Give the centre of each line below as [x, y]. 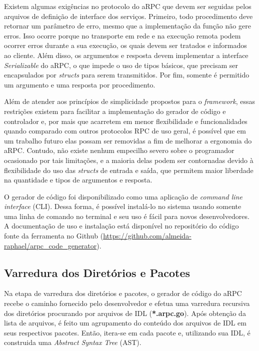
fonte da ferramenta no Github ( [54, 236]
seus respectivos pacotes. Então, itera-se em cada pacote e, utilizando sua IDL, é [127, 332]
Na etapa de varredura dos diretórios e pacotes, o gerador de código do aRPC [123, 293]
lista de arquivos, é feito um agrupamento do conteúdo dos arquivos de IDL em [125, 323]
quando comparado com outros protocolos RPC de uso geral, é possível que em [125, 131]
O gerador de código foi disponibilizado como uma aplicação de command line [123, 196]
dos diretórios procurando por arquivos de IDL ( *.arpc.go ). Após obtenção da [125, 313]
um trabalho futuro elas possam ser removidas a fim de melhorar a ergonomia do [128, 140]
